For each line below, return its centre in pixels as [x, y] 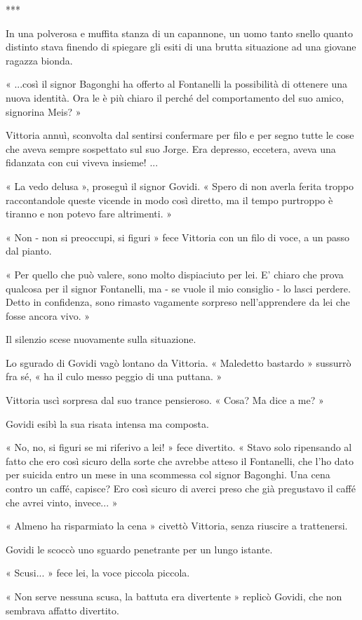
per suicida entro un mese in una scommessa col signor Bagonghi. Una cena [168, 474]
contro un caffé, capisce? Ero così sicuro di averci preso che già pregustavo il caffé [181, 488]
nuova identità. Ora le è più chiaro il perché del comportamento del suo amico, [175, 97]
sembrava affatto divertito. [62, 610]
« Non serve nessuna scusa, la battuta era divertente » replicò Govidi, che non [174, 596]
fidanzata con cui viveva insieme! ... [82, 162]
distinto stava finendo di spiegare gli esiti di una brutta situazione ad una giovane [181, 47]
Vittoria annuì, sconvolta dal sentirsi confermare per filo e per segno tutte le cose [180, 135]
